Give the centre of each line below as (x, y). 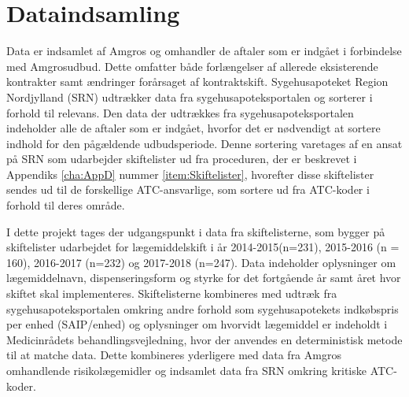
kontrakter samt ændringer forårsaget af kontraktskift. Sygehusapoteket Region (197, 82)
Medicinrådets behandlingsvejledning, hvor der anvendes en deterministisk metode (204, 339)
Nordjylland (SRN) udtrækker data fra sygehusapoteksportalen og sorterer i (190, 96)
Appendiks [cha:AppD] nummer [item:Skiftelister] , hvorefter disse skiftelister (190, 174)
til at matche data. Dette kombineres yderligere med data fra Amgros (174, 355)
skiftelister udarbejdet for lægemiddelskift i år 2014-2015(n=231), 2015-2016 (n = (203, 247)
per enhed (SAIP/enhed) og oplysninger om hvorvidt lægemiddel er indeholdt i (197, 324)
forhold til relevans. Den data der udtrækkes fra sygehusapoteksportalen (180, 112)
